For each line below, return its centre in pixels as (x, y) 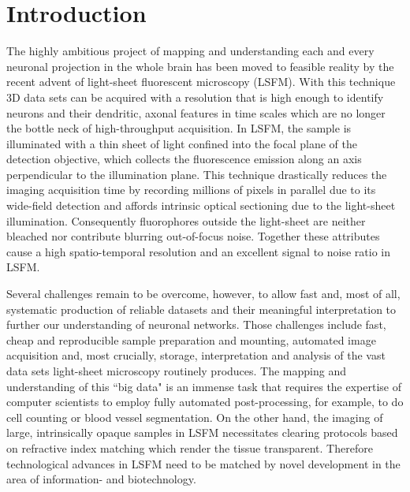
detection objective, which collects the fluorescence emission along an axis (184, 159)
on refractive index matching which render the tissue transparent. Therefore (190, 447)
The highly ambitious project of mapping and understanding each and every (190, 51)
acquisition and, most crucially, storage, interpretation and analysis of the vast (196, 355)
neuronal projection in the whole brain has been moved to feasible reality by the (200, 66)
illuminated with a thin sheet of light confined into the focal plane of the (182, 143)
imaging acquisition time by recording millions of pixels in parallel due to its (191, 190)
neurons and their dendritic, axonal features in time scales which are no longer (196, 112)
